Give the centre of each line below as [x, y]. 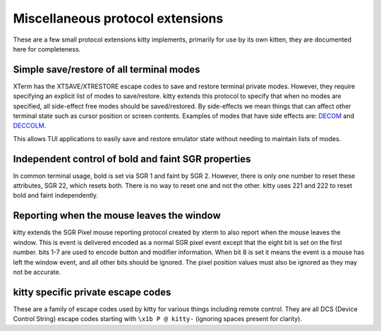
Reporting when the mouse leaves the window [117, 216]
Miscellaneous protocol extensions [118, 18]
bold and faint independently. [56, 195]
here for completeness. [47, 49]
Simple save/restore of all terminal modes [107, 70]
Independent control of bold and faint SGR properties [132, 159]
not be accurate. [37, 272]
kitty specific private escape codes [92, 292]
